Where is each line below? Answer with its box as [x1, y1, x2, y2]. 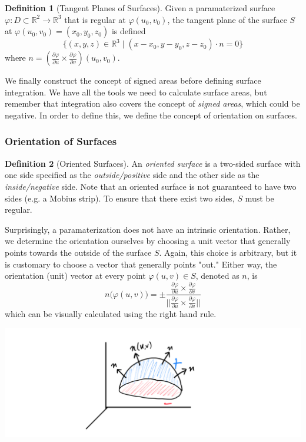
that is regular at [64, 13, 126, 25]
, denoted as [195, 269, 240, 282]
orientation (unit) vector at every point [5, 269, 146, 282]
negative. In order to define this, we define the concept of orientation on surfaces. [5, 108, 297, 121]
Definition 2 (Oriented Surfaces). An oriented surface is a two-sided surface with [5, 157, 301, 169]
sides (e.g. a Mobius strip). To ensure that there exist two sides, [5, 192, 235, 204]
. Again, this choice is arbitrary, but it [159, 246, 297, 258]
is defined [111, 25, 146, 37]
